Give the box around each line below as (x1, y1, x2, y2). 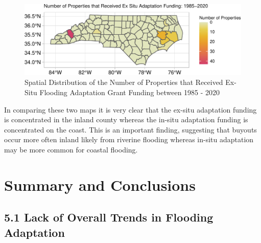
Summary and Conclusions (4, 174, 196, 195)
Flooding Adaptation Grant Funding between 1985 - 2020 (39, 86, 220, 97)
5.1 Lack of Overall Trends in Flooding (4, 209, 213, 225)
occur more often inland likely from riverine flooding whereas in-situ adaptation (4, 134, 254, 145)
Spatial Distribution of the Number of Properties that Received (25, 77, 223, 87)
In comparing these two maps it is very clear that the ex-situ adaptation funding (4, 104, 257, 115)
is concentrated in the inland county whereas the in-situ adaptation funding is (4, 114, 248, 125)
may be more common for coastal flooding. (4, 144, 138, 154)
